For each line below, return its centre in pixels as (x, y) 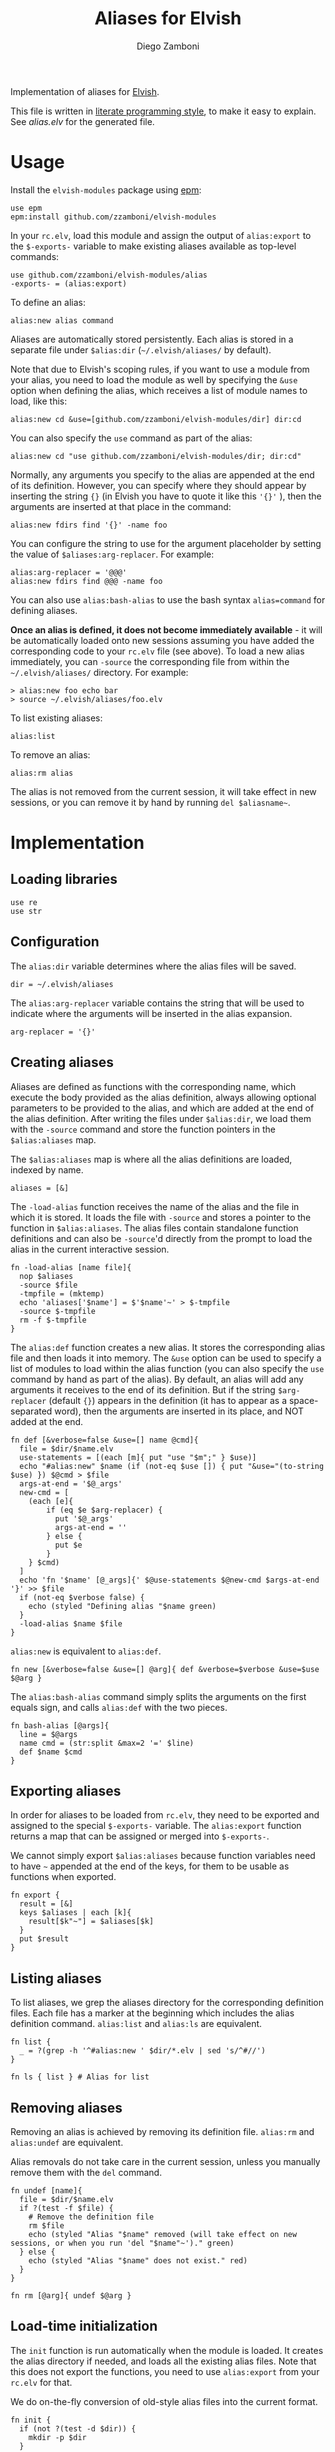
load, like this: (39, 401)
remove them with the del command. (86, 2172)
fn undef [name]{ (46, 2190)
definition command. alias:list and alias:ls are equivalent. (136, 2024)
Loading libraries (64, 879)
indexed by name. (47, 1169)
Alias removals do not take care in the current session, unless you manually (165, 2161)
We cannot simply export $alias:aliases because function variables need (163, 1856)
